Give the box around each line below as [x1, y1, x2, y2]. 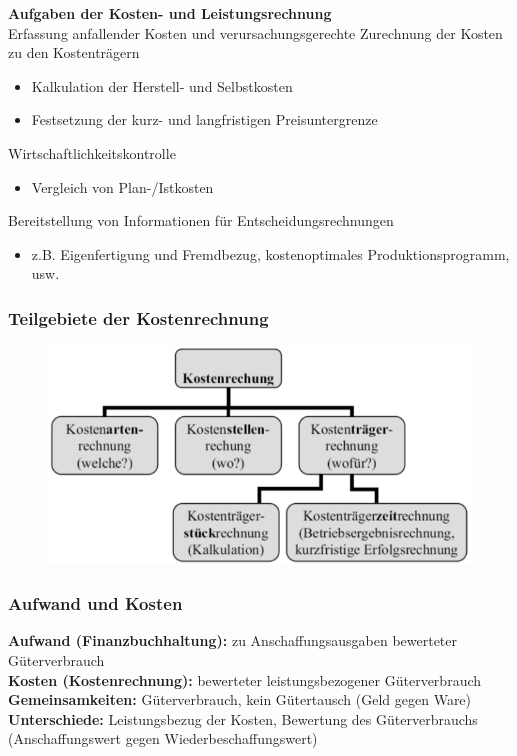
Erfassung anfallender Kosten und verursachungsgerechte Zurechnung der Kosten [8, 22, 503, 43]
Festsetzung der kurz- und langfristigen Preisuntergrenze [31, 109, 378, 130]
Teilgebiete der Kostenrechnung [8, 305, 269, 330]
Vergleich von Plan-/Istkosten [31, 176, 214, 197]
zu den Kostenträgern [8, 42, 140, 63]
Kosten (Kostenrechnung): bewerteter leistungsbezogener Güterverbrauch [8, 669, 482, 690]
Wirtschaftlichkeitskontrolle [8, 142, 176, 163]
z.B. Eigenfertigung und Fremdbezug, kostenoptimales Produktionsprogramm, [31, 243, 510, 264]
